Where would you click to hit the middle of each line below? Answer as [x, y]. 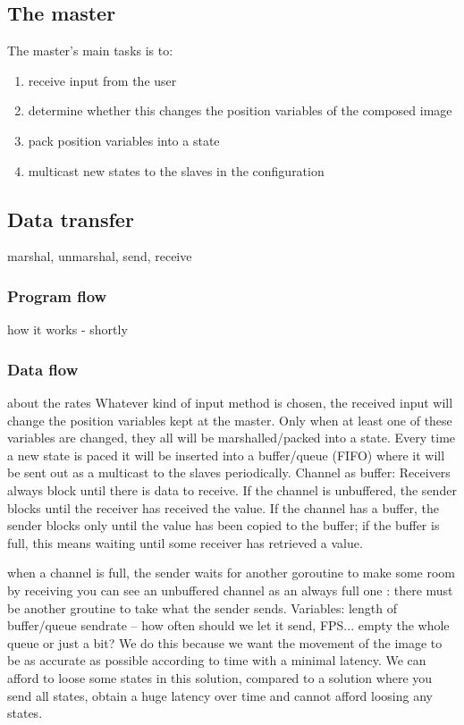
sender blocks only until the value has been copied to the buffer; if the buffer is [224, 525]
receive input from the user [102, 80]
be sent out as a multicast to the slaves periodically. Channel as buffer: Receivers [229, 472]
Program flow [57, 295]
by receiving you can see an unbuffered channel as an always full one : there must [230, 590]
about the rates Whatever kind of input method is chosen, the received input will [230, 402]
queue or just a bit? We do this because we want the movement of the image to [225, 642]
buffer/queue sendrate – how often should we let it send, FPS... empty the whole [228, 625]
